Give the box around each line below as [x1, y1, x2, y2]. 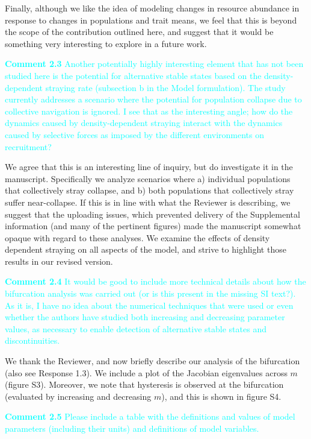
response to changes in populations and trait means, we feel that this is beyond [5, 13, 297, 26]
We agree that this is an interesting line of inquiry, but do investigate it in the [5, 160, 293, 173]
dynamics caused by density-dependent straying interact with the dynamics [5, 116, 283, 129]
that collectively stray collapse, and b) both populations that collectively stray [5, 184, 294, 197]
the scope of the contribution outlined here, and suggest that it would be [5, 25, 274, 38]
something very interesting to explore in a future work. [5, 37, 207, 49]
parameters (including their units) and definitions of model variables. [5, 422, 259, 434]
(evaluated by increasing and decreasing [5, 390, 152, 402]
